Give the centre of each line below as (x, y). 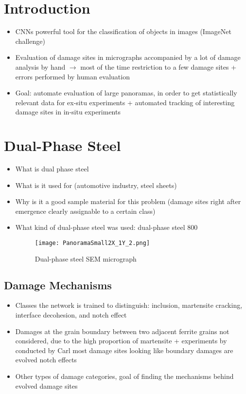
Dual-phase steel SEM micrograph (86, 258)
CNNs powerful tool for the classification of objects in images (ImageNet (123, 31)
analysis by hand (40, 66)
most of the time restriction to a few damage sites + (158, 66)
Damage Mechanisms (58, 285)
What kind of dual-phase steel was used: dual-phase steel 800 (106, 227)
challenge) (30, 41)
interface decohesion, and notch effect (71, 315)
